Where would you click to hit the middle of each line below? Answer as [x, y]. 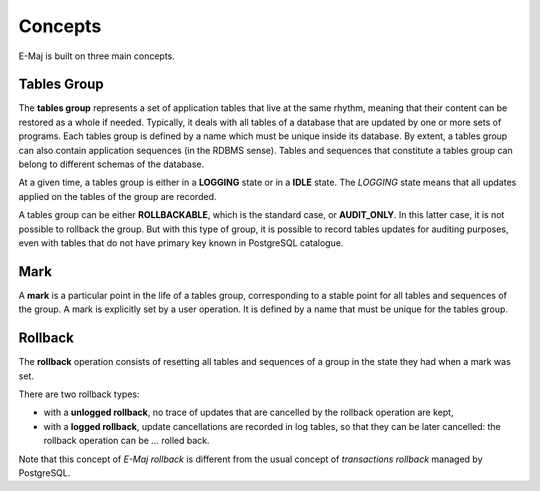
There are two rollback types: [79, 394]
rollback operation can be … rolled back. [126, 441]
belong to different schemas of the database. [111, 164]
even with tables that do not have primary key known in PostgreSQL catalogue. [181, 242]
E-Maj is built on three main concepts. [96, 56]
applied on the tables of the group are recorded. [117, 196]
